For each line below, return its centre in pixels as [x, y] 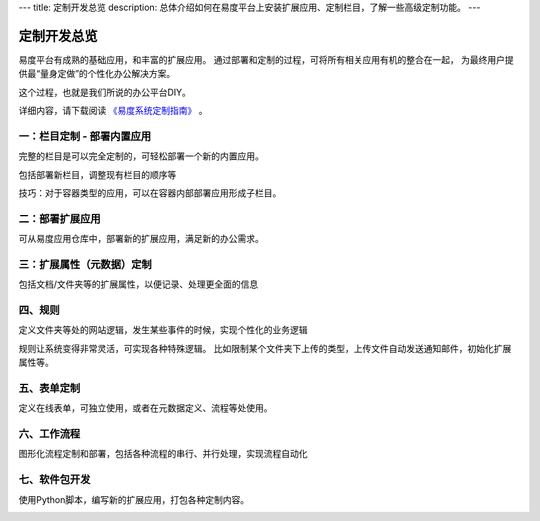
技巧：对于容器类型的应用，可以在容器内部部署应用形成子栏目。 [150, 193]
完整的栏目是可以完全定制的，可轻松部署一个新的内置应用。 [141, 156]
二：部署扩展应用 [59, 218]
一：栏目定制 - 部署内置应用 [85, 136]
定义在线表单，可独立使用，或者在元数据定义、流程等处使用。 [145, 408]
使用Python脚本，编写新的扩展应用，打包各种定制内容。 [134, 499]
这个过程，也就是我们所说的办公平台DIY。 [105, 92]
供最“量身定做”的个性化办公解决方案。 [97, 74]
